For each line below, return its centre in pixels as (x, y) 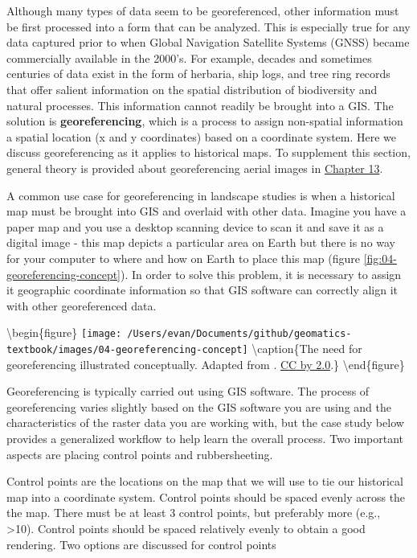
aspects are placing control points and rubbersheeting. (140, 454)
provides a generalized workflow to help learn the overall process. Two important (205, 438)
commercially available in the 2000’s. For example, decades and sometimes (189, 57)
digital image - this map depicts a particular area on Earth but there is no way (201, 242)
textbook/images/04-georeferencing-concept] (127, 349)
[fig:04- (380, 258)
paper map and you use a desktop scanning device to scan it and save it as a (195, 226)
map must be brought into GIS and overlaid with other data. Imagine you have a (206, 211)
